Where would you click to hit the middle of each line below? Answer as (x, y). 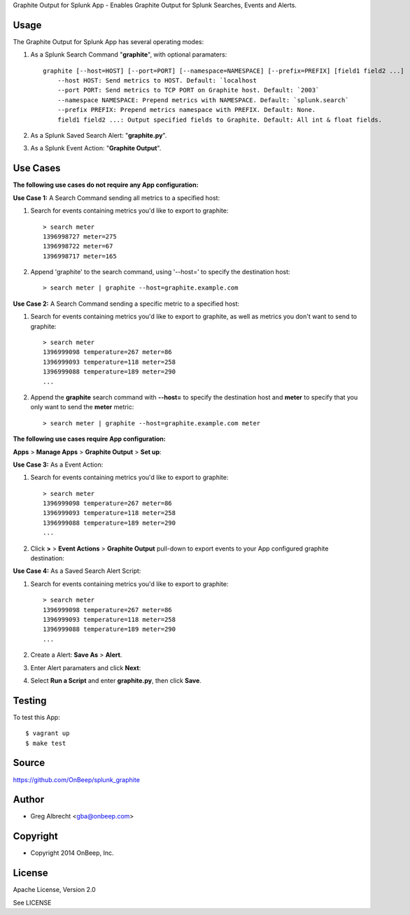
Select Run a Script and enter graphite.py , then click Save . (116, 680)
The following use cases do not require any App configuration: (106, 185)
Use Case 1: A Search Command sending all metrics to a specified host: (116, 198)
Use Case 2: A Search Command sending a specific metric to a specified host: (126, 304)
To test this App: (37, 717)
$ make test (46, 743)
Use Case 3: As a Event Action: (58, 464)
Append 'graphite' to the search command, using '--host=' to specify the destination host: (160, 272)
